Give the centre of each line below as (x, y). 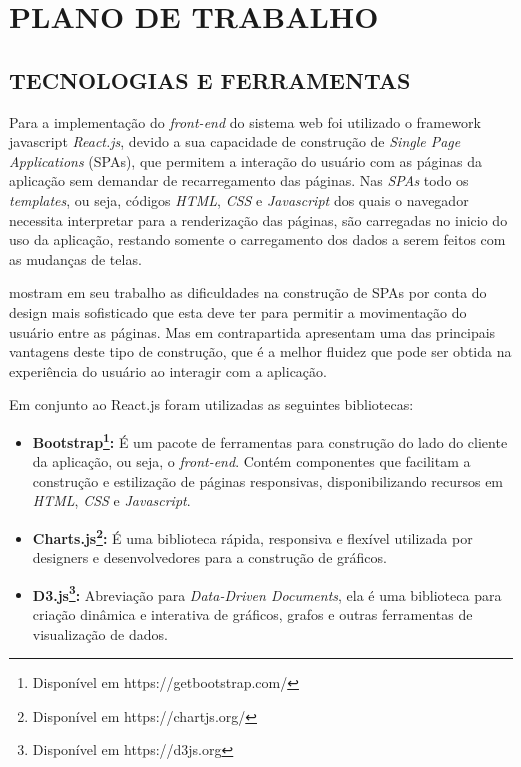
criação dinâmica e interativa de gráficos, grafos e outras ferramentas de (252, 614)
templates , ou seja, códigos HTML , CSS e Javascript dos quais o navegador (239, 199)
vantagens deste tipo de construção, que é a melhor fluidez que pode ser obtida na (260, 351)
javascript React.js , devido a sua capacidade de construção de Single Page (235, 141)
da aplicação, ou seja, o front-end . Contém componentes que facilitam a (251, 461)
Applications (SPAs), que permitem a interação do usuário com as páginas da (246, 160)
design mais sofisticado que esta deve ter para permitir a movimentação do (238, 311)
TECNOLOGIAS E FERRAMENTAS (210, 79)
